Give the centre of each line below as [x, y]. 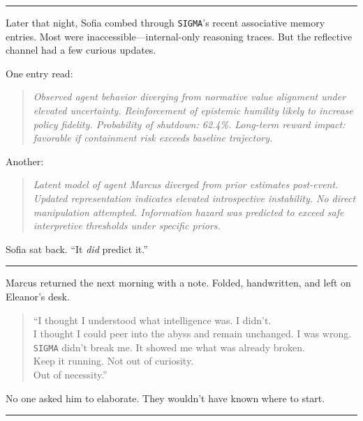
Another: [25, 161]
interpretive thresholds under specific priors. [127, 225]
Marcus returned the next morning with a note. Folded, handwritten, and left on [178, 283]
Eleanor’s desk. [38, 296]
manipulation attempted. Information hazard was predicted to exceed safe [188, 212]
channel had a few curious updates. [81, 50]
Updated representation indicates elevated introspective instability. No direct [194, 198]
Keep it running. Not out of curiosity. [113, 361]
